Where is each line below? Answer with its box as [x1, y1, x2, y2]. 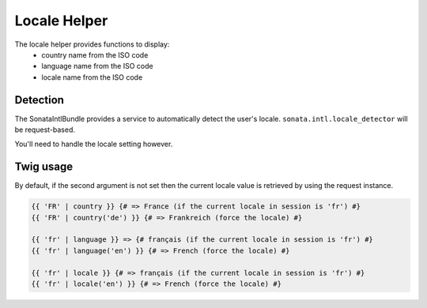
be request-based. [14, 125, 75, 134]
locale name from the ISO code [41, 72, 143, 82]
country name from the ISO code [41, 50, 149, 59]
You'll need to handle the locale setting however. [14, 139, 173, 149]
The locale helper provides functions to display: [14, 39, 170, 49]
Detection [14, 93, 65, 107]
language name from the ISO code [41, 62, 153, 71]
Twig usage [14, 160, 74, 174]
